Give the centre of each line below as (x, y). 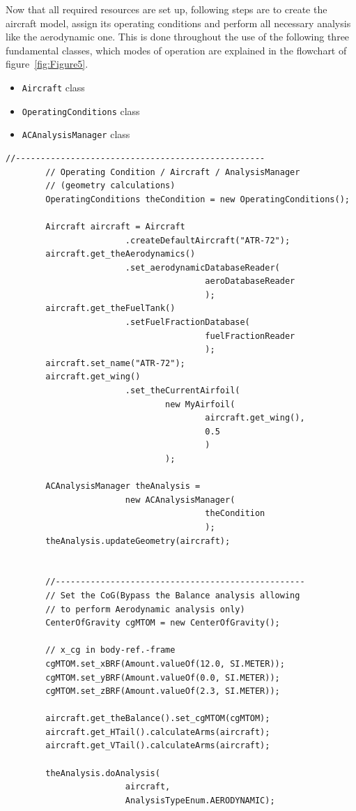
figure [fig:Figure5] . (47, 64)
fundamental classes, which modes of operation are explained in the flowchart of (176, 50)
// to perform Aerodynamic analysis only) (145, 609)
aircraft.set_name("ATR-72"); (115, 363)
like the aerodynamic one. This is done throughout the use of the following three (178, 37)
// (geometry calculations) (110, 186)
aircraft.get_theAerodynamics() (121, 254)
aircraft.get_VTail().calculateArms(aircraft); (158, 746)
